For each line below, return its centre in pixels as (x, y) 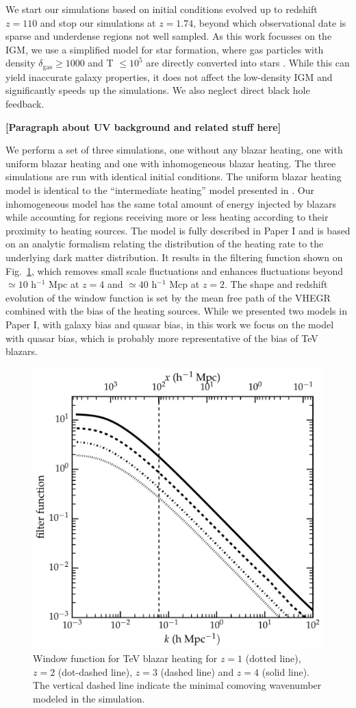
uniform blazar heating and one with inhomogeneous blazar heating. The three (171, 163)
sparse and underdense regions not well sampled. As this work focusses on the (169, 36)
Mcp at (185, 284)
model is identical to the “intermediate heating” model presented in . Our (160, 190)
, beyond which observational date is (270, 22)
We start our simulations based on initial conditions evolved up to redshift (162, 9)
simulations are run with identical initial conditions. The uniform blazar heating (174, 176)
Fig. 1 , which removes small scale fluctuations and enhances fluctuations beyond (175, 270)
